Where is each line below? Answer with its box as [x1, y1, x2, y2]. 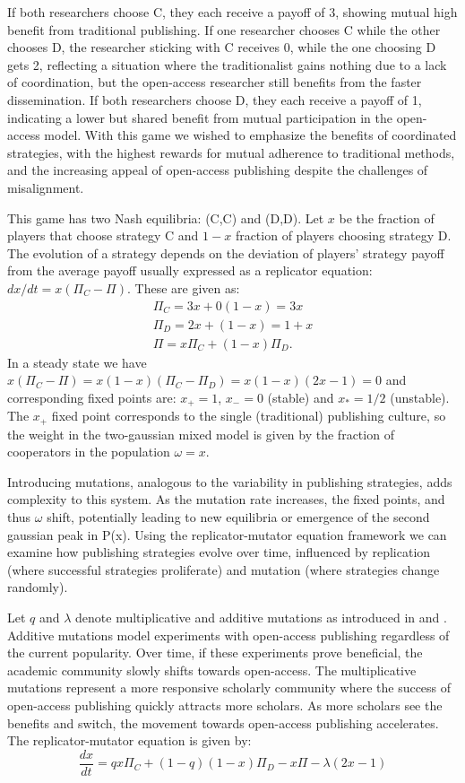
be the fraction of [339, 208, 435, 227]
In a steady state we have [7, 352, 147, 371]
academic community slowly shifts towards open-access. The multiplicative [7, 660, 417, 679]
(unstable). [390, 387, 450, 406]
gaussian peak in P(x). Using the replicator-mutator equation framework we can [7, 525, 447, 544]
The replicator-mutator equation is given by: [7, 731, 252, 750]
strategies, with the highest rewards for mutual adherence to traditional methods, [7, 143, 455, 161]
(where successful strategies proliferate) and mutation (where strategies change [7, 560, 440, 579]
